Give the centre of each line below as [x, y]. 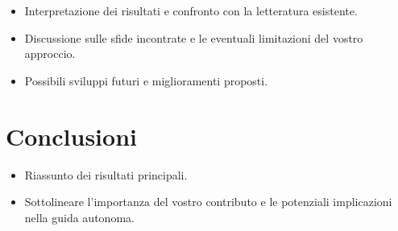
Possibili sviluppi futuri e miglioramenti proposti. [146, 80]
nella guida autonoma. [79, 217]
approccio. [50, 54]
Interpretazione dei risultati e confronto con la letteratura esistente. [191, 10]
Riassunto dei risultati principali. [106, 174]
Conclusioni [71, 136]
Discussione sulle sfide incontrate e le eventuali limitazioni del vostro [194, 37]
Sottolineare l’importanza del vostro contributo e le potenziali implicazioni [208, 202]
